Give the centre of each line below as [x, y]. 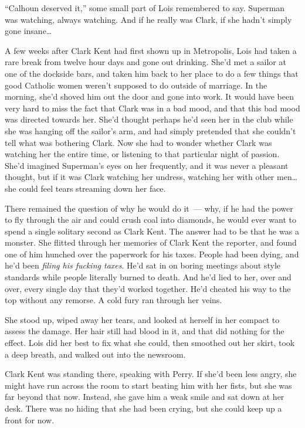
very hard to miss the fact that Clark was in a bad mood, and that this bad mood [152, 108]
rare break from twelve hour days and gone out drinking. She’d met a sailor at [145, 62]
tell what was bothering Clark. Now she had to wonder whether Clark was [138, 142]
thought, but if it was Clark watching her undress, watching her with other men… [151, 177]
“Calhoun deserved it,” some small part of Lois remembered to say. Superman [145, 8]
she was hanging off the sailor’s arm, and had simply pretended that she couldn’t [150, 130]
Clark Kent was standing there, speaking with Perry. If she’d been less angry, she [151, 374]
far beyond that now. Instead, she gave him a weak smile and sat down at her [145, 397]
